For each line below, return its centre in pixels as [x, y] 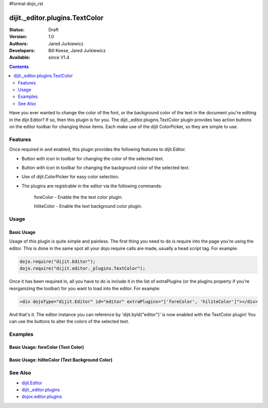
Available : [20, 58]
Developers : [22, 51]
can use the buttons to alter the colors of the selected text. [69, 321]
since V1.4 [59, 58]
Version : [18, 37]
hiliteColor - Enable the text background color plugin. [88, 206]
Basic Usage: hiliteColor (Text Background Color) [61, 360]
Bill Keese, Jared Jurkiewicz [77, 51]
